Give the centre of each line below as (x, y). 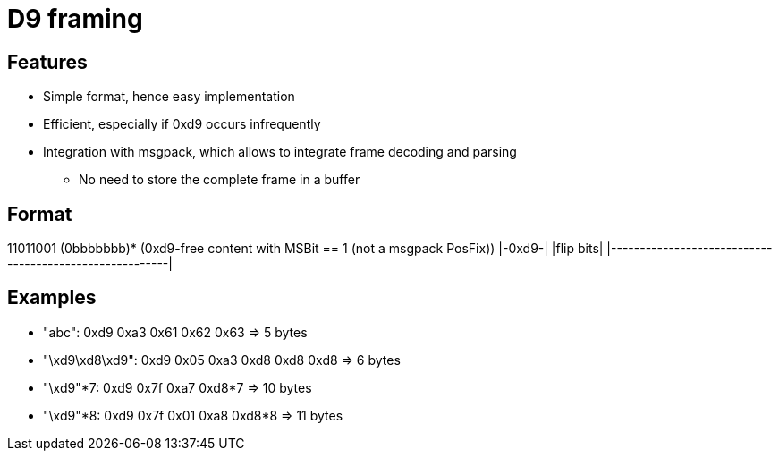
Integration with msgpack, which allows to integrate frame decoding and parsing (280, 152)
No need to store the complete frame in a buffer (220, 180)
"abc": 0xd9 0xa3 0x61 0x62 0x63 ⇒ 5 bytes (175, 332)
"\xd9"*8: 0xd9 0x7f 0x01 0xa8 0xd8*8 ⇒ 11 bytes (193, 415)
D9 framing (75, 19)
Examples (52, 298)
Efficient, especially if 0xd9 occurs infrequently (182, 124)
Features (47, 62)
